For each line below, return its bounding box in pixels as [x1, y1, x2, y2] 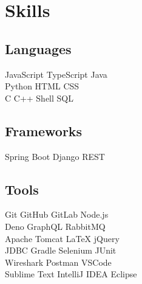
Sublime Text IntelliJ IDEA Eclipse [5, 268, 137, 280]
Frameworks [5, 121, 83, 140]
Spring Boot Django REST [5, 150, 105, 162]
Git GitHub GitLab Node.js [5, 208, 109, 221]
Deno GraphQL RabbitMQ [5, 220, 106, 232]
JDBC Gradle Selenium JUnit [5, 244, 117, 257]
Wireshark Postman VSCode [5, 255, 112, 268]
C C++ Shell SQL [5, 91, 73, 104]
